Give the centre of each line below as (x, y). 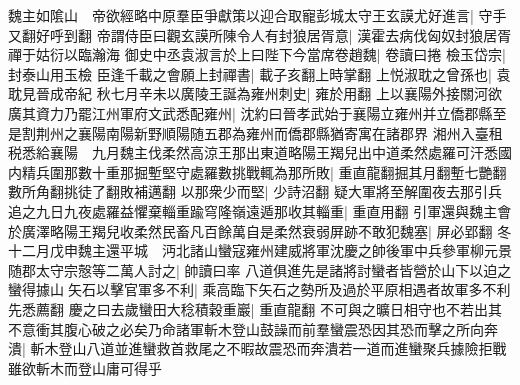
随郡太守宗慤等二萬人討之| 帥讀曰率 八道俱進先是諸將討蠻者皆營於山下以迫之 (260, 269)
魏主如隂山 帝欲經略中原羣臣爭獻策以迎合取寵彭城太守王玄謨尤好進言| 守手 (257, 15)
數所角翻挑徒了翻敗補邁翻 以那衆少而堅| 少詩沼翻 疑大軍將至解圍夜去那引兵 (255, 191)
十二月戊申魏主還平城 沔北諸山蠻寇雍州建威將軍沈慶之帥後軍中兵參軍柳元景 (260, 250)
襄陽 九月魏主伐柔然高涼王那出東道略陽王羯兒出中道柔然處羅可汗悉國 (280, 152)
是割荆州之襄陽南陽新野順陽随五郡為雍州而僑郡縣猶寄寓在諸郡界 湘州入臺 (248, 132)
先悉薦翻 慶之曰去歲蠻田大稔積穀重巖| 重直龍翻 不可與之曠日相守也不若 (241, 308)
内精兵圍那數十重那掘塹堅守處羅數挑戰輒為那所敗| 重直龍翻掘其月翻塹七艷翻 (257, 171)
